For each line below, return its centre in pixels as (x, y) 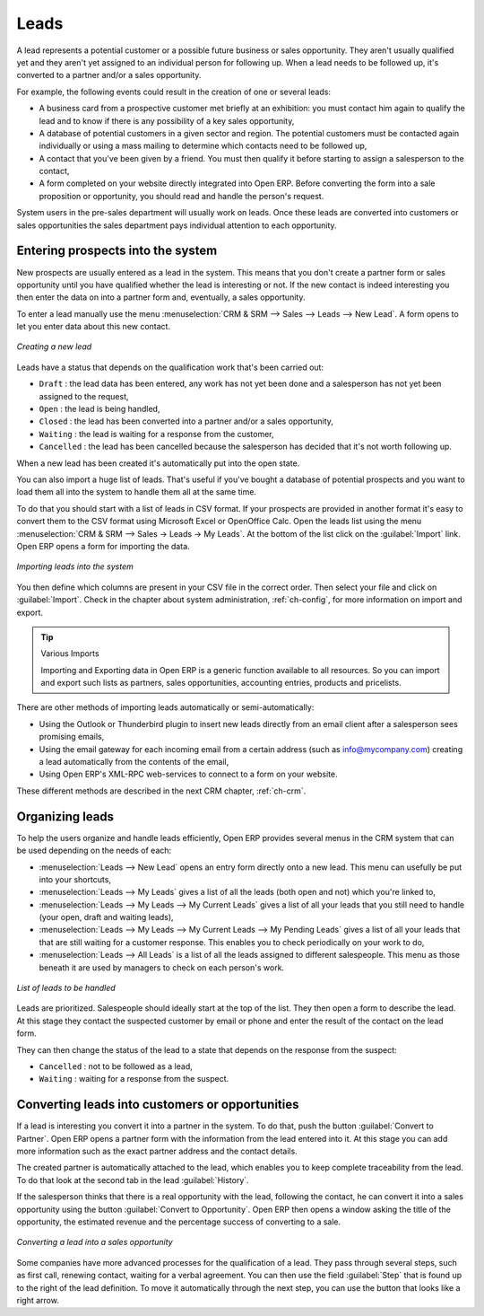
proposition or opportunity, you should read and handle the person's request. (181, 196)
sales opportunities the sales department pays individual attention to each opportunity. (177, 225)
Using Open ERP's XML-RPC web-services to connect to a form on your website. (188, 774)
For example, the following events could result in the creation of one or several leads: (174, 92)
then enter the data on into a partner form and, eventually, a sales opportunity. (161, 297)
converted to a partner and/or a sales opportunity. (109, 75)
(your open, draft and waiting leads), (106, 917)
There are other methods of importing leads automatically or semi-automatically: (165, 707)
